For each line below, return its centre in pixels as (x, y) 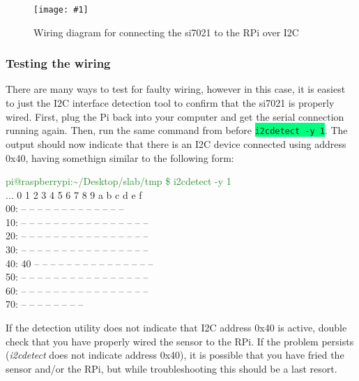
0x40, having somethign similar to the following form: (120, 157)
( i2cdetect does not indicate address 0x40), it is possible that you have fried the (175, 355)
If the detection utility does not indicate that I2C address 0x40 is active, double (176, 328)
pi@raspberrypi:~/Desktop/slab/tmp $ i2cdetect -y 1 (119, 181)
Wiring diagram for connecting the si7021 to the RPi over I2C (166, 32)
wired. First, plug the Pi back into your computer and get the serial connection (175, 116)
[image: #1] (61, 10)
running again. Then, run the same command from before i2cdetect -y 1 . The (177, 130)
